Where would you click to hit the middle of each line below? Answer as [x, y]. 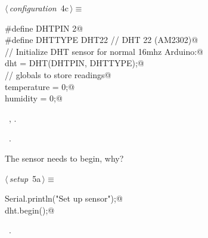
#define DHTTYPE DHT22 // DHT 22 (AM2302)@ [102, 40]
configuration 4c [39, 8]
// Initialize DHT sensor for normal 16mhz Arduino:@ [104, 51]
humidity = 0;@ [34, 98]
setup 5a [25, 178]
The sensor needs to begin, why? [64, 158]
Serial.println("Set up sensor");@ [64, 198]
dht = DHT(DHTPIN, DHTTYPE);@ [74, 63]
